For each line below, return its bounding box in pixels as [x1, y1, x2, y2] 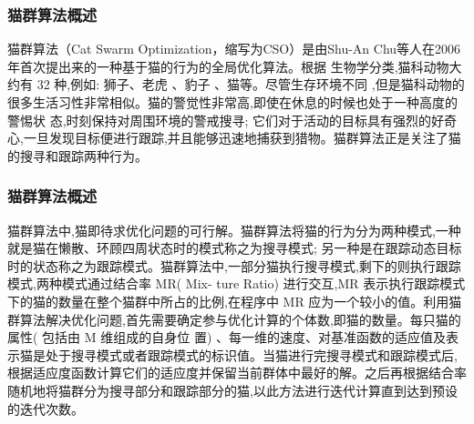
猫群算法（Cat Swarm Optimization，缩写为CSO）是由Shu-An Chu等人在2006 [7, 39, 461, 58]
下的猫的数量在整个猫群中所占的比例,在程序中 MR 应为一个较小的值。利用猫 [7, 291, 462, 310]
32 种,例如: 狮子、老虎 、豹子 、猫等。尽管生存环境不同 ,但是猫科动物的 [36, 75, 465, 94]
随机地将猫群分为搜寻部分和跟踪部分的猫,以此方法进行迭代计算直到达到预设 [7, 380, 458, 399]
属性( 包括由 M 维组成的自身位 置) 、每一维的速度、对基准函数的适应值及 [7, 328, 447, 347]
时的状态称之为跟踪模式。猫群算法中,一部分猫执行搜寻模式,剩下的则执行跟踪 [7, 256, 461, 275]
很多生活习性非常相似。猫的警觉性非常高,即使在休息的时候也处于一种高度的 [7, 93, 458, 111]
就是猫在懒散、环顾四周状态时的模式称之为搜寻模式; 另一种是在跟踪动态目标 [7, 238, 462, 257]
